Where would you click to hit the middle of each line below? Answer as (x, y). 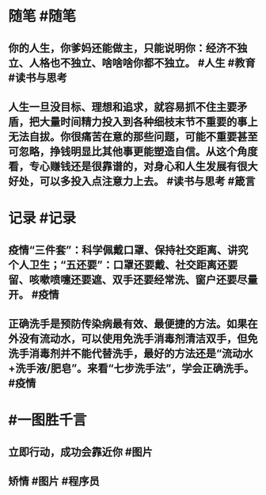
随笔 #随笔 (42, 16)
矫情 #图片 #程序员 (54, 481)
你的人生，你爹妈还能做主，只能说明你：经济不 (123, 48)
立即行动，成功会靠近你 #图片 (80, 452)
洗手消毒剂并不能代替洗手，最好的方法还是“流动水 (131, 353)
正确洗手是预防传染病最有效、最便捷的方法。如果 (128, 324)
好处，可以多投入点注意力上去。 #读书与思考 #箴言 (132, 181)
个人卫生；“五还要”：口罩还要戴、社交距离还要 (123, 265)
